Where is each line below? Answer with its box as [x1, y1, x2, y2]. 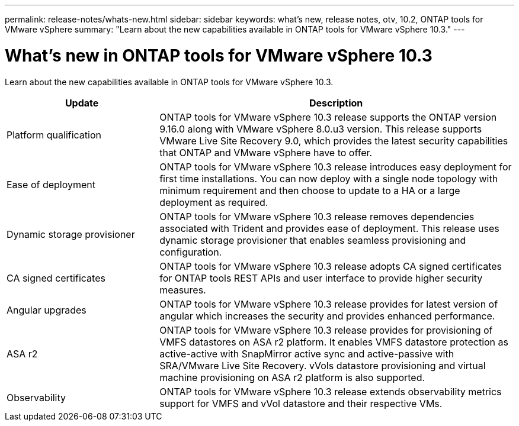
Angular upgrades [7, 304, 86, 316]
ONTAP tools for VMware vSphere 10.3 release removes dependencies [159, 210, 475, 222]
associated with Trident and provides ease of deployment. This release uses [159, 222, 499, 234]
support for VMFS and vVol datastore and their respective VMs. [159, 397, 443, 409]
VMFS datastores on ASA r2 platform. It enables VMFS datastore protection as [159, 335, 508, 348]
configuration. [159, 246, 222, 258]
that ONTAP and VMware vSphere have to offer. [159, 146, 373, 159]
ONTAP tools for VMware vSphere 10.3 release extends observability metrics [159, 385, 502, 398]
